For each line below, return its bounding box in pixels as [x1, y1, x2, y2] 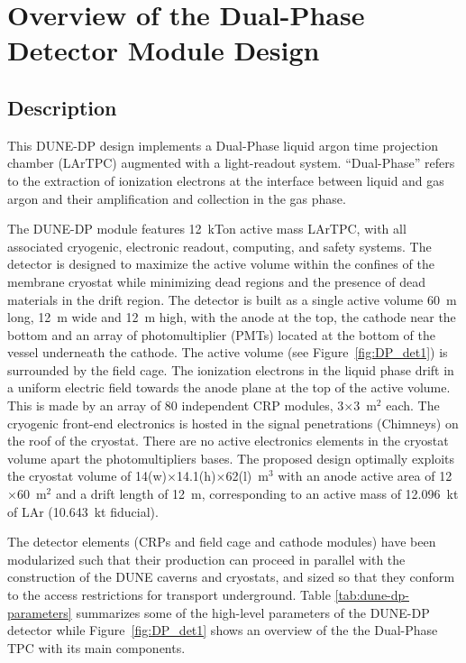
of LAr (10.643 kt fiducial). [7, 502, 159, 520]
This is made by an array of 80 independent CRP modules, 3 [7, 396, 344, 415]
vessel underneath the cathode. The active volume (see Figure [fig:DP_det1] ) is [7, 343, 448, 362]
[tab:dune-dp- [334, 585, 409, 604]
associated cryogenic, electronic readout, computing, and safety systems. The [7, 236, 432, 255]
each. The [386, 396, 440, 415]
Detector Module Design [7, 32, 320, 69]
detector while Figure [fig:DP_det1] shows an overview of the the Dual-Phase [7, 621, 438, 640]
